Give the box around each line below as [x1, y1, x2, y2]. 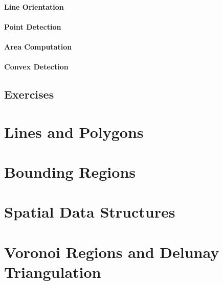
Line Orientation [4, 1, 64, 12]
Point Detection [4, 21, 61, 32]
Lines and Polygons [4, 121, 144, 142]
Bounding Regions [4, 161, 136, 182]
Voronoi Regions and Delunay [4, 241, 219, 262]
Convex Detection [4, 61, 69, 72]
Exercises [4, 86, 54, 102]
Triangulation [4, 262, 101, 282]
